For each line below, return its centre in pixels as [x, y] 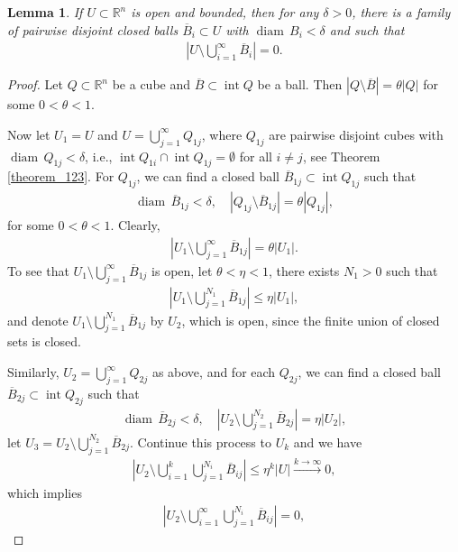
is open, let [182, 270]
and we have [328, 442]
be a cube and [151, 84]
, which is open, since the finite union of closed [311, 320]
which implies [45, 493]
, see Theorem [341, 156]
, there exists [304, 270]
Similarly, [33, 372]
